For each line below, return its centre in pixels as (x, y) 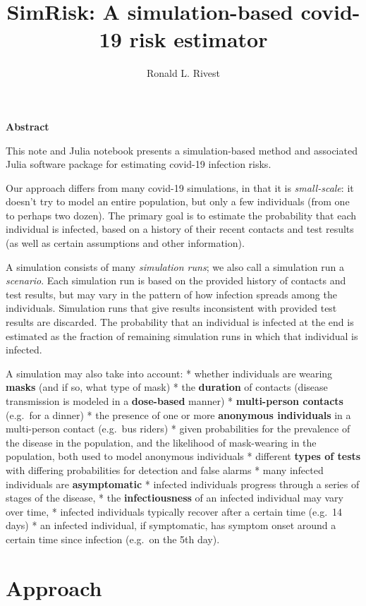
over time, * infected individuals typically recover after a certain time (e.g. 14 (174, 511)
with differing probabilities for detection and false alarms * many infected (165, 469)
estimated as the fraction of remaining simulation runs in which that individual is (182, 335)
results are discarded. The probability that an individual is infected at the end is (180, 322)
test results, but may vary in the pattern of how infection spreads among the (171, 294)
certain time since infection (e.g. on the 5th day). (113, 539)
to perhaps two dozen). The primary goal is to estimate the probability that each (181, 215)
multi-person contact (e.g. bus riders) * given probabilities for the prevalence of (178, 429)
